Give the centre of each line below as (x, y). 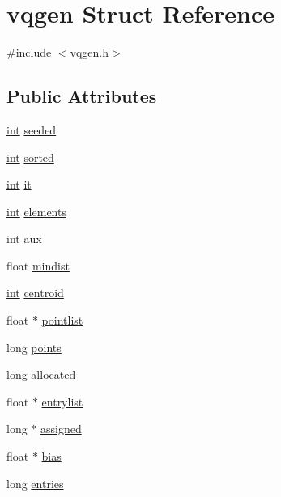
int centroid (35, 293)
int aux (24, 238)
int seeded (32, 129)
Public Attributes (82, 96)
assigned (61, 429)
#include (29, 52)
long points (34, 347)
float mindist (38, 265)
